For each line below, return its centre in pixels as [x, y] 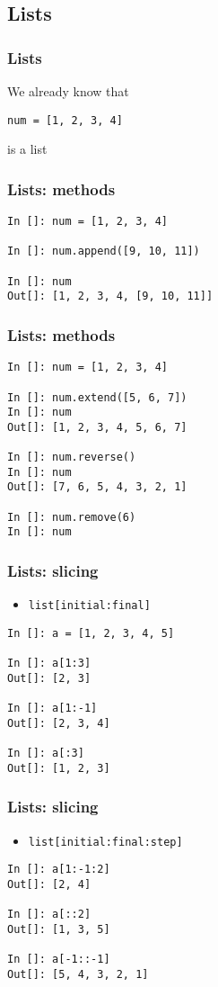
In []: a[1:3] [49, 664]
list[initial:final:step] [105, 842]
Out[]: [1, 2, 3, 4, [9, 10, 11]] [110, 296]
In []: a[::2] [49, 915]
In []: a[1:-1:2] [59, 870]
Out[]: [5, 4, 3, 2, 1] [78, 974]
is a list [27, 149]
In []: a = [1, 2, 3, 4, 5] [91, 633]
